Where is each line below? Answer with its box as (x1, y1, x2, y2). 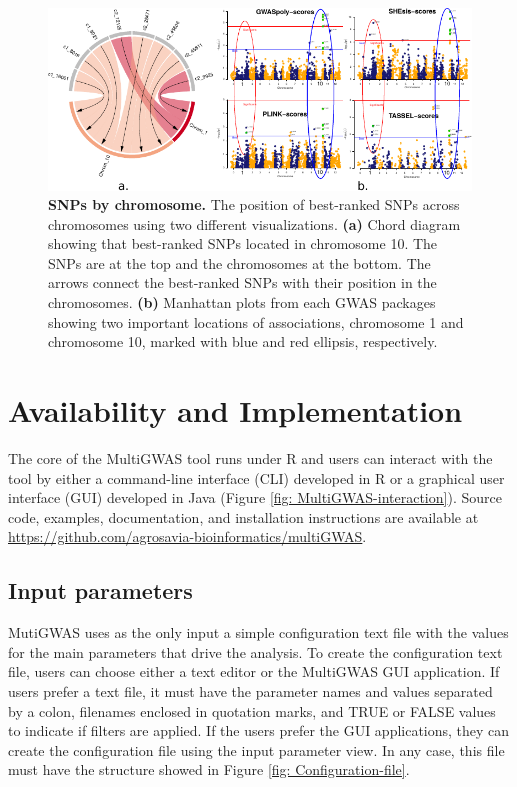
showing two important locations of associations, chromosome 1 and (48, 311, 464, 332)
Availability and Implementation (8, 390, 463, 431)
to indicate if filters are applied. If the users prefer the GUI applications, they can (8, 720, 510, 741)
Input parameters (8, 575, 193, 606)
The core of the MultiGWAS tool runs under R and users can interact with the (8, 447, 493, 468)
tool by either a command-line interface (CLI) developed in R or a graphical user (8, 467, 505, 488)
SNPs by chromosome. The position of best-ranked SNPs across (48, 194, 460, 215)
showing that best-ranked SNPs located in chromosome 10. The (48, 233, 438, 254)
